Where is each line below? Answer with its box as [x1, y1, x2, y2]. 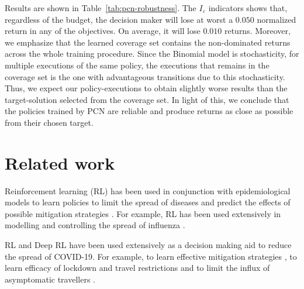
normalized [257, 13, 296, 25]
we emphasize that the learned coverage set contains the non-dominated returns [5, 36, 291, 48]
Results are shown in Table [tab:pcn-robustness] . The [5, 2, 196, 13]
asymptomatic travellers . [5, 273, 96, 285]
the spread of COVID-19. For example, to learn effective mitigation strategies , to [5, 250, 297, 262]
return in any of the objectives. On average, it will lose [5, 25, 201, 37]
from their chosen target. [5, 116, 94, 128]
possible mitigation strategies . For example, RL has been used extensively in [5, 207, 281, 219]
